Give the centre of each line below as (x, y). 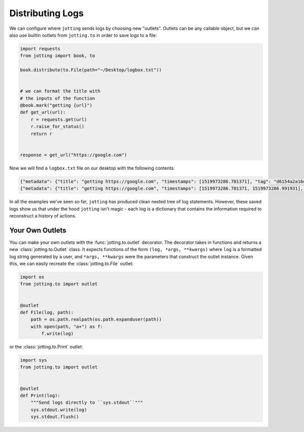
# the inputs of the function (58, 98)
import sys (33, 360)
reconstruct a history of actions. (43, 215)
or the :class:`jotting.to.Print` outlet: (46, 347)
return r (42, 134)
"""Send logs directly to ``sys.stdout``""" (87, 403)
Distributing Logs (46, 13)
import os (32, 277)
